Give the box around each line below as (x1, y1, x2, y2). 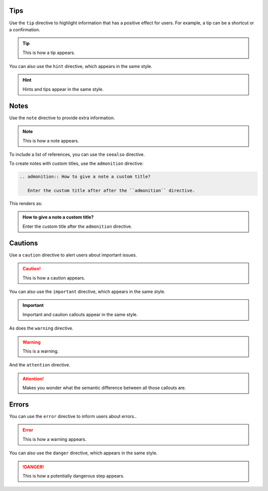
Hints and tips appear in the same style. (22, 86, 104, 92)
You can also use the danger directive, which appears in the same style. (9, 450, 158, 456)
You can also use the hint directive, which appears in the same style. (9, 64, 152, 70)
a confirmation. (9, 26, 41, 32)
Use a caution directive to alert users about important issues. (9, 252, 137, 258)
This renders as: (9, 201, 43, 207)
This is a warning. (22, 348, 59, 354)
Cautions (9, 239, 38, 247)
